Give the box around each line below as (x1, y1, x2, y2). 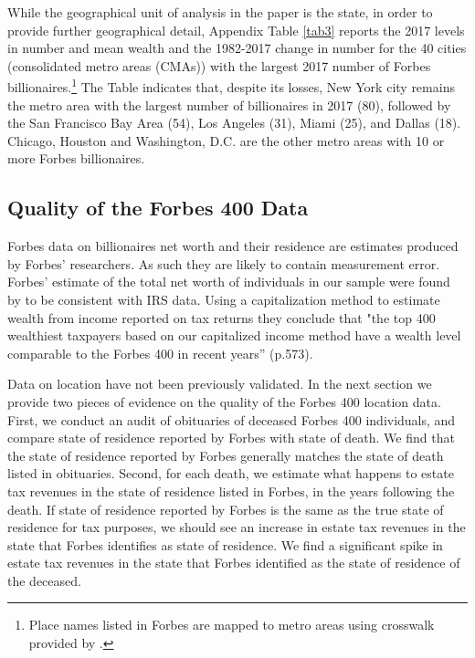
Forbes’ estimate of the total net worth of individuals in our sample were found (7, 272, 450, 291)
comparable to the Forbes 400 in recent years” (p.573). (7, 343, 313, 362)
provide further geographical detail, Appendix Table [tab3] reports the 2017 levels (7, 20, 465, 39)
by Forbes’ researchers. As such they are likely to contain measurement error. (7, 254, 440, 273)
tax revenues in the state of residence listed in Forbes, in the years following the (7, 481, 455, 500)
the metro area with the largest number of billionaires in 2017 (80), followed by (7, 95, 451, 114)
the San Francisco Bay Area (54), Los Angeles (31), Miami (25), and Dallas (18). (7, 113, 461, 132)
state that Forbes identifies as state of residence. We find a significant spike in (7, 535, 443, 554)
